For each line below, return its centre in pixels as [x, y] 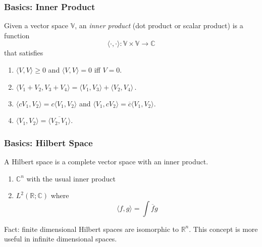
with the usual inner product [71, 178]
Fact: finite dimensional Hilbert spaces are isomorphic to [91, 229]
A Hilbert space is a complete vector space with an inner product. [106, 161]
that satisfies [24, 53]
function [17, 35]
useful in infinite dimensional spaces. [61, 239]
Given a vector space [36, 25]
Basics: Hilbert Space [48, 142]
